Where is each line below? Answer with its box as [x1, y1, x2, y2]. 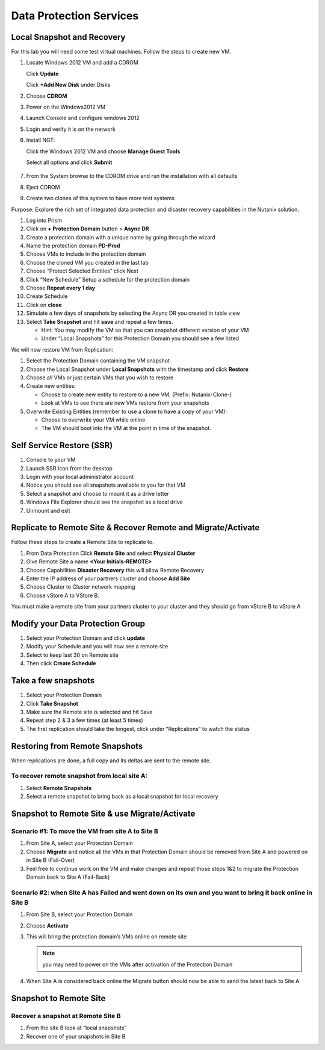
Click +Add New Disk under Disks [26, 81, 111, 89]
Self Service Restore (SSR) [11, 440, 113, 451]
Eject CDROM [26, 183, 60, 191]
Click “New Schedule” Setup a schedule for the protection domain [26, 276, 190, 283]
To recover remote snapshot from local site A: [11, 772, 147, 780]
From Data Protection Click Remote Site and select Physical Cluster [26, 549, 196, 557]
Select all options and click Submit [26, 159, 113, 166]
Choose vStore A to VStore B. [26, 592, 99, 599]
